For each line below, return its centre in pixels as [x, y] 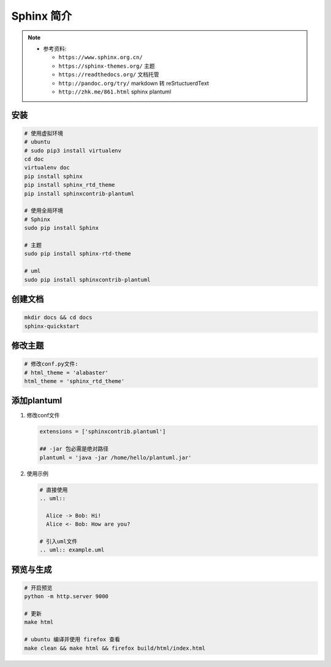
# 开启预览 [38, 588]
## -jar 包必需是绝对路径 [74, 449]
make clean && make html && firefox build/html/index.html [115, 648]
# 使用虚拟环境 [44, 133]
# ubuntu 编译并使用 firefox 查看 [72, 640]
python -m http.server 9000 [66, 597]
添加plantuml [37, 401]
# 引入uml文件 [59, 541]
